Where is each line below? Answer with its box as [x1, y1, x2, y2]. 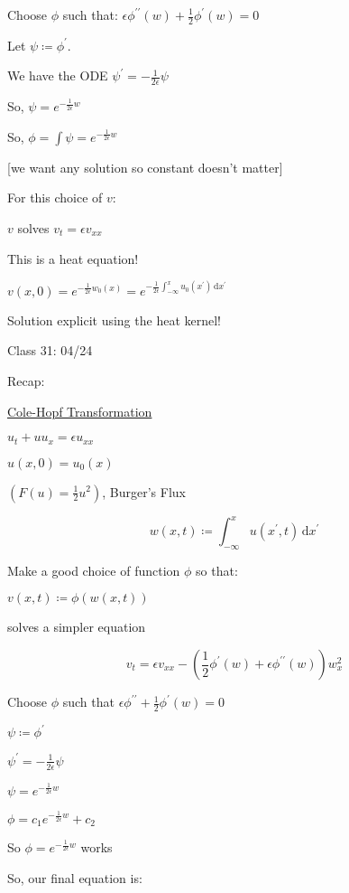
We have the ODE [7, 66, 108, 85]
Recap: [7, 371, 45, 390]
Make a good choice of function [7, 560, 180, 579]
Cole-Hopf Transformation [7, 401, 152, 420]
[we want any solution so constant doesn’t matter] [7, 157, 283, 176]
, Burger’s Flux [102, 482, 186, 501]
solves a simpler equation [7, 617, 146, 636]
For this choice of [7, 188, 103, 207]
